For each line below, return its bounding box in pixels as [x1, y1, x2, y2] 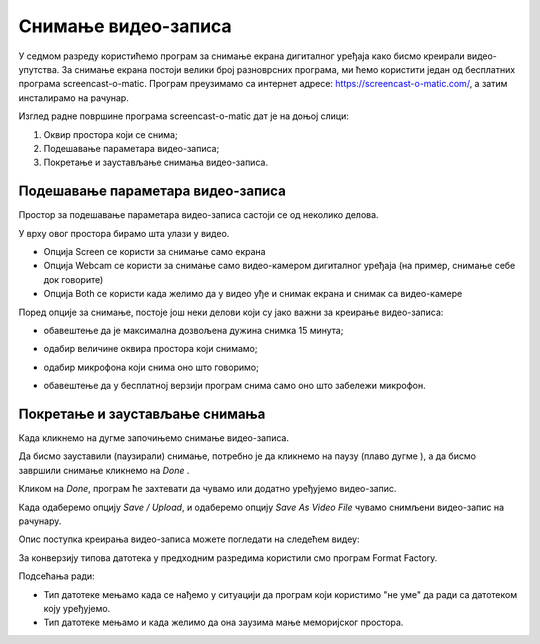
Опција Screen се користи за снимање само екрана [43, 245, 266, 257]
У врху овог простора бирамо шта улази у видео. [18, 227, 230, 239]
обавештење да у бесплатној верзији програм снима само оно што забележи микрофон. [43, 380, 426, 392]
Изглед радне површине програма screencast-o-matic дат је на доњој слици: [18, 110, 350, 122]
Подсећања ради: [18, 570, 95, 582]
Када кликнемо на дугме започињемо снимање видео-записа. [18, 432, 290, 444]
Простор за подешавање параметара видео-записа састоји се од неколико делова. [18, 209, 379, 221]
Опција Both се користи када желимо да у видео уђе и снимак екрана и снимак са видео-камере [43, 288, 463, 300]
